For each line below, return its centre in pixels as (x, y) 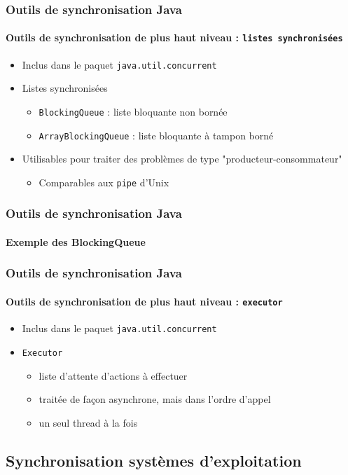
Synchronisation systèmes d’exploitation (154, 460)
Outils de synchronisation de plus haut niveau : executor (144, 301)
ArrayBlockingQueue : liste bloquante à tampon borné (156, 135)
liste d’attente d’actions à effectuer (113, 375)
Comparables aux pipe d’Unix (104, 182)
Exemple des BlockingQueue (76, 241)
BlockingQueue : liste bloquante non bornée (133, 111)
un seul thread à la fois (88, 422)
